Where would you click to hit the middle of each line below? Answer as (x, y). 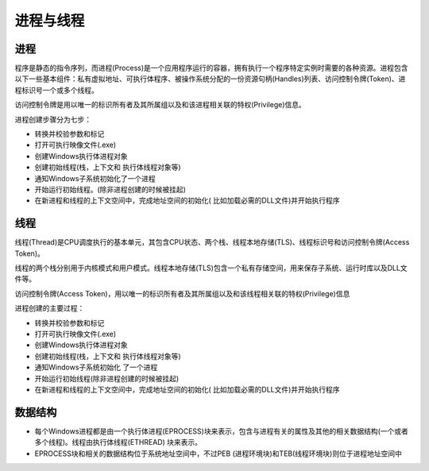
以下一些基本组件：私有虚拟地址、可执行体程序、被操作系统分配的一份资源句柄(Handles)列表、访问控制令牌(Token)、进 (210, 79)
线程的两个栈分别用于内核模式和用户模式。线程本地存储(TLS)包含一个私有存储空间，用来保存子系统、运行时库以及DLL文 (211, 268)
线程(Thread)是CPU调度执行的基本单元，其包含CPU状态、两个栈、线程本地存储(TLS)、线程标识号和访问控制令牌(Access (212, 242)
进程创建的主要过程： (50, 308)
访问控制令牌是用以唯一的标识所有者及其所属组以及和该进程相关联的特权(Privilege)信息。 (160, 105)
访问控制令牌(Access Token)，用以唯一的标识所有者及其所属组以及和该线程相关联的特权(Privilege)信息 (182, 293)
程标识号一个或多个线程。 (56, 90)
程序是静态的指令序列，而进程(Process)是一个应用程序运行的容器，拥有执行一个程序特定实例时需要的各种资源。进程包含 (211, 68)
